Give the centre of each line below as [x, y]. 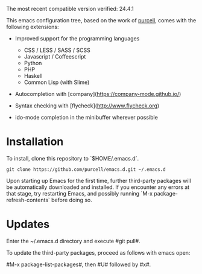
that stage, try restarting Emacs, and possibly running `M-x [79, 193]
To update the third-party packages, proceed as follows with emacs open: [98, 252]
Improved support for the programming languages [77, 38]
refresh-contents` [28, 200]
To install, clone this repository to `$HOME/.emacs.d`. [73, 158]
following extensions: [33, 27]
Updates [28, 224]
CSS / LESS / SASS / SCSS [57, 50]
